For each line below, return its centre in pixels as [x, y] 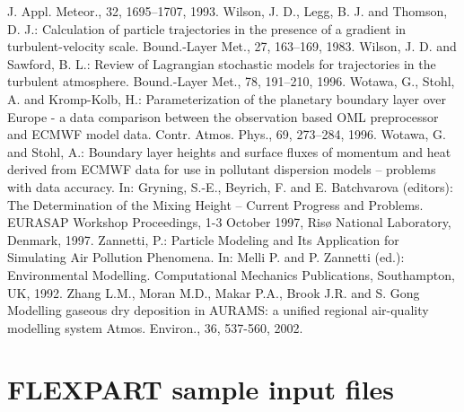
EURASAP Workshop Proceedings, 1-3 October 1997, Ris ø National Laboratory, [229, 222]
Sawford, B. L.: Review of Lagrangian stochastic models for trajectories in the [222, 63]
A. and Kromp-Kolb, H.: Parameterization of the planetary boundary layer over [227, 98]
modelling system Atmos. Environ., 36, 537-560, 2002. [155, 327]
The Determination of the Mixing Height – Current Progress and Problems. [215, 204]
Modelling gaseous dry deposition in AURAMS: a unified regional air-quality [218, 310]
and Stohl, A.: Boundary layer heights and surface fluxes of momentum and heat [229, 151]
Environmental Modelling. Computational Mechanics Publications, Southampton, [231, 274]
